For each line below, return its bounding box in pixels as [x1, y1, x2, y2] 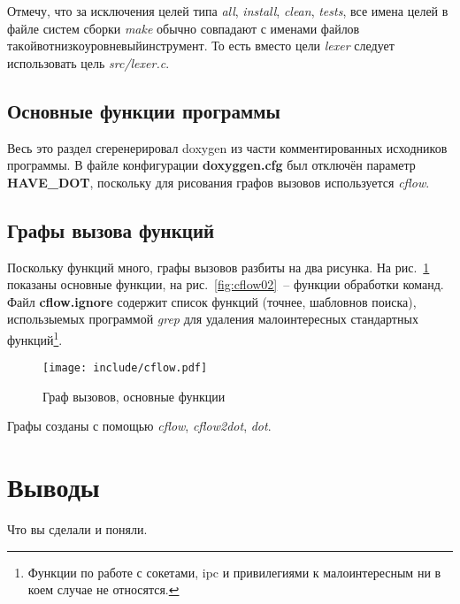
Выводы [7, 469, 100, 505]
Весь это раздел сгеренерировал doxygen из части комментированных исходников [7, 138, 448, 157]
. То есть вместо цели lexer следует [203, 36, 395, 55]
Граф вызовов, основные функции [42, 386, 226, 405]
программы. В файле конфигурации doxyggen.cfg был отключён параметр [7, 156, 416, 174]
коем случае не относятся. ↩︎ [27, 580, 180, 599]
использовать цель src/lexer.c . [7, 53, 170, 72]
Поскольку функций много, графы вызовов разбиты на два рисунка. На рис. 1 [7, 257, 430, 276]
